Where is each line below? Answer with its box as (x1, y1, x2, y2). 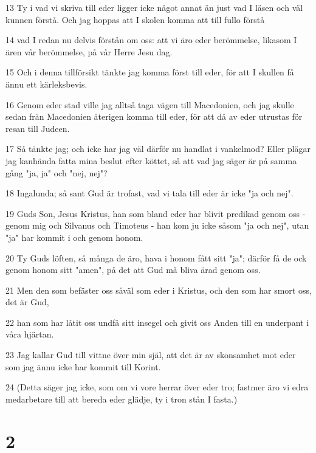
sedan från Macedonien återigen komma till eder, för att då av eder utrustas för (5, 110, 303, 123)
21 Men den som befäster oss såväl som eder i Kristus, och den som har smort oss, (5, 283, 312, 296)
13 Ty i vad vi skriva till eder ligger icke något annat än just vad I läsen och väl (5, 1, 303, 13)
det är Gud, (5, 296, 49, 308)
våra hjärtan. (5, 328, 54, 341)
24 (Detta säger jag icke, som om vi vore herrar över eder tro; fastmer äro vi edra (5, 381, 309, 393)
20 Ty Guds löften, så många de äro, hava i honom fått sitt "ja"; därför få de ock (5, 251, 307, 264)
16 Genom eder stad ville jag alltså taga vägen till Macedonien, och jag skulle (5, 98, 294, 111)
